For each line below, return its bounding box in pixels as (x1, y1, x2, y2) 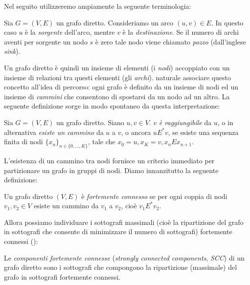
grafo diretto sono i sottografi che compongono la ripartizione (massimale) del (4, 262, 237, 272)
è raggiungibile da (159, 117, 212, 127)
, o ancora (121, 127, 151, 137)
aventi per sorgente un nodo (4, 36, 88, 46)
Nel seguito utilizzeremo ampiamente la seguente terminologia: (4, 1, 191, 11)
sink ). (4, 46, 21, 56)
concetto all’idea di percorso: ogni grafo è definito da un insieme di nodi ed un (4, 82, 239, 92)
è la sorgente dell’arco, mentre (25, 27, 115, 37)
